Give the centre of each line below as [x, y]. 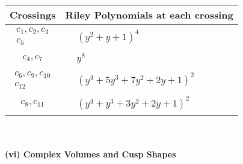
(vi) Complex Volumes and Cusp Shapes [91, 154]
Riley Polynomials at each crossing [149, 15]
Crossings [33, 15]
